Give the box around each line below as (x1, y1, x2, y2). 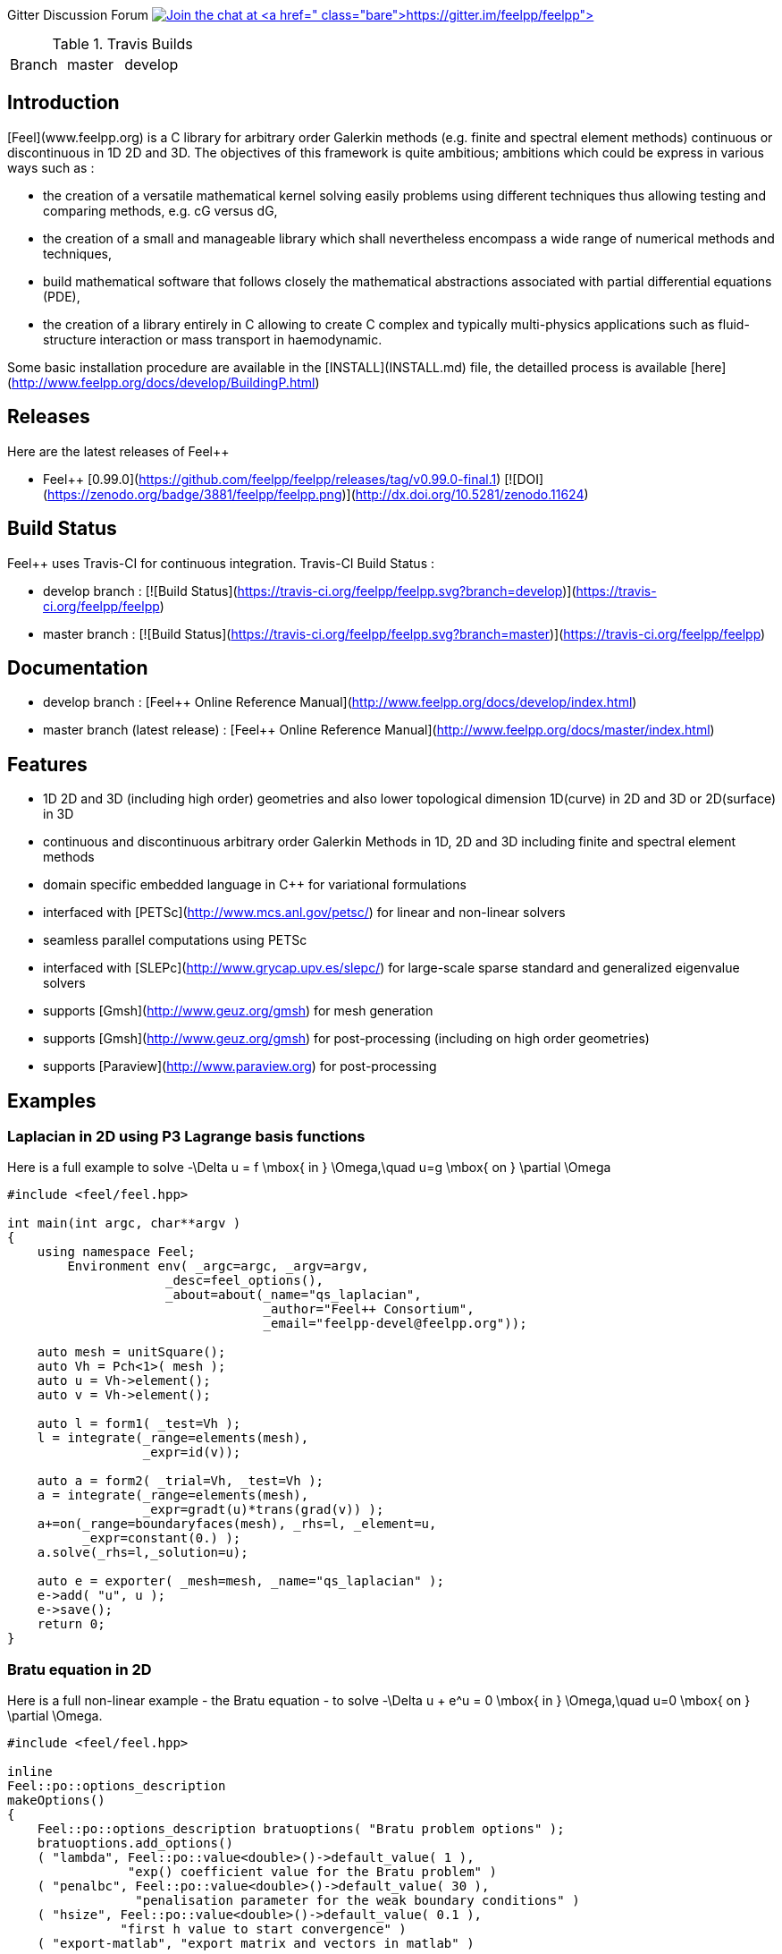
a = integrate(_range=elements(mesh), (37, 1488, 309, 1503)
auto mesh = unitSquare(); (37, 1345, 226, 1360)
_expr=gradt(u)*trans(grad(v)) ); (142, 1502, 384, 1517)
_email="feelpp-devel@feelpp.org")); (263, 1316, 527, 1331)
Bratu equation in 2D (7, 1660, 152, 1678)
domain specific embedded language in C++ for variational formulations (43, 877, 467, 893)
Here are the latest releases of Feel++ (7, 443, 230, 459)
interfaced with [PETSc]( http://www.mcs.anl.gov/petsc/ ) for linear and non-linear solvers (43, 905, 566, 921)
